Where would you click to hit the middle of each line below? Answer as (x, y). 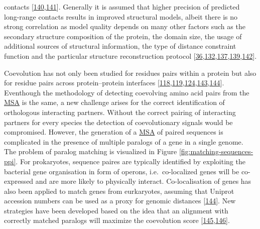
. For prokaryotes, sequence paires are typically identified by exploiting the (131, 161)
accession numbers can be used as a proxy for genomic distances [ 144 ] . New (120, 201)
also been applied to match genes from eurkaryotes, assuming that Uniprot (119, 191)
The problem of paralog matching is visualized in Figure (91, 151)
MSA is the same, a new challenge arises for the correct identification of (114, 102)
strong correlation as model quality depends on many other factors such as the (125, 26)
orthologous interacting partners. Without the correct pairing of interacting (120, 112)
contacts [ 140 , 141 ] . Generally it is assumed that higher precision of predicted (122, 7)
